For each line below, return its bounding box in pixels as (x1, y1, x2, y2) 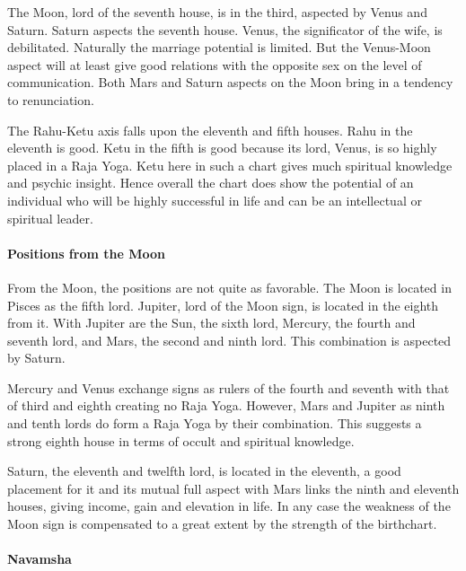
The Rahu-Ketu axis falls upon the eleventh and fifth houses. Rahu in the (7, 120, 413, 139)
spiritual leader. (7, 208, 93, 227)
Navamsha (7, 549, 72, 568)
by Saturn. (7, 348, 66, 367)
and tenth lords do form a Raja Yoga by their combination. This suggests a (7, 414, 422, 433)
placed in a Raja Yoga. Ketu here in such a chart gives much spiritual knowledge (7, 155, 453, 174)
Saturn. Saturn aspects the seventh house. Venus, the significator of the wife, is (7, 20, 443, 39)
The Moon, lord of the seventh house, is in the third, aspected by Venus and (7, 3, 427, 21)
